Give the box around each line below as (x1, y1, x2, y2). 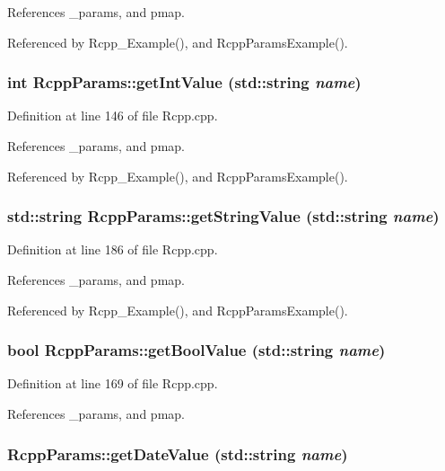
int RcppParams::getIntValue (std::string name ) (7, 71, 362, 93)
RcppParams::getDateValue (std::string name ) (7, 442, 348, 465)
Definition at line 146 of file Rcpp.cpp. (7, 106, 218, 125)
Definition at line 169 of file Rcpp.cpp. (7, 374, 218, 393)
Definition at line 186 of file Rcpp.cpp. (7, 240, 218, 259)
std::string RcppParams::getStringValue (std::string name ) (7, 205, 440, 227)
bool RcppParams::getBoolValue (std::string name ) (7, 339, 386, 361)
